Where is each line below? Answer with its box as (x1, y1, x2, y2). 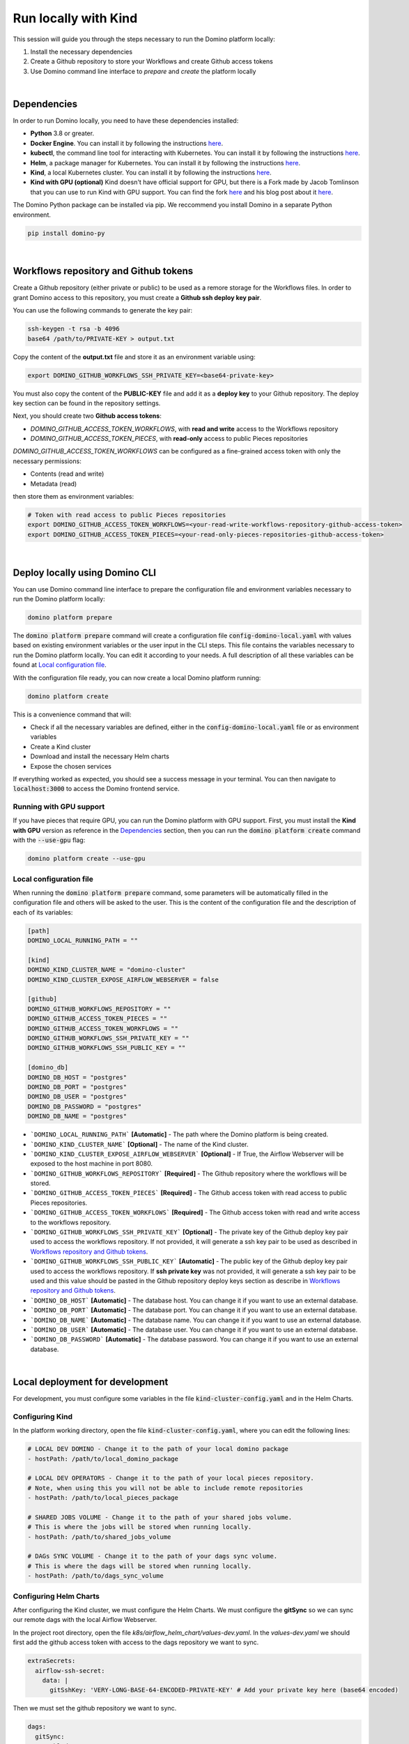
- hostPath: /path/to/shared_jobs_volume (27, 1533, 171, 1541)
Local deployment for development (13, 1376, 169, 1388)
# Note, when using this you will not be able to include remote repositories (27, 1484, 303, 1492)
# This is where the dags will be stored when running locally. (27, 1562, 252, 1570)
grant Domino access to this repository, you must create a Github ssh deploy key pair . (13, 293, 261, 301)
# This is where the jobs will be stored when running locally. (27, 1523, 252, 1531)
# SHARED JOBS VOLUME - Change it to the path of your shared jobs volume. (27, 1513, 293, 1521)
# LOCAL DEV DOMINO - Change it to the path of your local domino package (27, 1445, 289, 1453)
